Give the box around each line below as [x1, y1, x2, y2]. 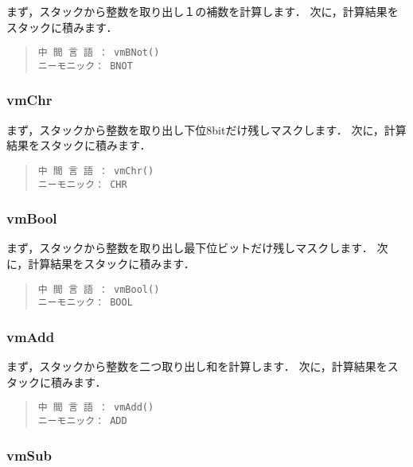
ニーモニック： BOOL [37, 297, 133, 309]
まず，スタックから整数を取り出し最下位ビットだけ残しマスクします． [6, 239, 373, 256]
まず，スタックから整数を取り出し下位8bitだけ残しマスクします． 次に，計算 [6, 121, 407, 138]
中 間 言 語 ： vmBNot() [37, 47, 160, 59]
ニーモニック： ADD [37, 415, 127, 426]
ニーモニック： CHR [37, 178, 127, 190]
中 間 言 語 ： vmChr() [37, 165, 154, 177]
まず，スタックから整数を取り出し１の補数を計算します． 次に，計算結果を [6, 3, 399, 19]
